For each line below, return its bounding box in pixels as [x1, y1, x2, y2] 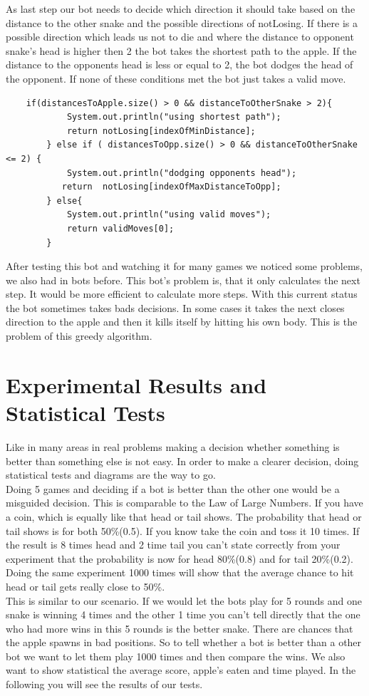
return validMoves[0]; [66, 223, 175, 234]
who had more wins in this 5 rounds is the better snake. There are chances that [6, 620, 353, 635]
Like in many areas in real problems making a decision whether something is [6, 439, 340, 454]
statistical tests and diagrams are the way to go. [6, 467, 216, 482]
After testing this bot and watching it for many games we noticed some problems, [6, 259, 363, 274]
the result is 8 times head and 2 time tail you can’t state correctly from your [6, 537, 341, 552]
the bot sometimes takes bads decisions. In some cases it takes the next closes [6, 300, 345, 315]
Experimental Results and [6, 370, 267, 399]
